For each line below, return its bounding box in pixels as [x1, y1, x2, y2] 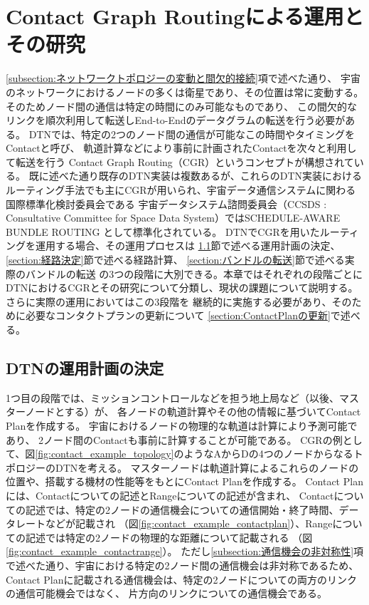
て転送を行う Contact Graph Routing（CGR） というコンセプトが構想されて [6, 154, 354, 169]
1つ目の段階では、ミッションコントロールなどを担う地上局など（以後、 [6, 390, 339, 405]
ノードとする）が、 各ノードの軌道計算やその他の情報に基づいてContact [25, 404, 361, 419]
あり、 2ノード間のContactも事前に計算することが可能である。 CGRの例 [6, 432, 343, 447]
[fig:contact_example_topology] [35, 446, 174, 461]
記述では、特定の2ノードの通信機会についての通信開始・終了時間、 [25, 502, 339, 517]
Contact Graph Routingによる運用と [6, 1, 364, 31]
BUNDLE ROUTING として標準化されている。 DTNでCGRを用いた [6, 224, 320, 239]
